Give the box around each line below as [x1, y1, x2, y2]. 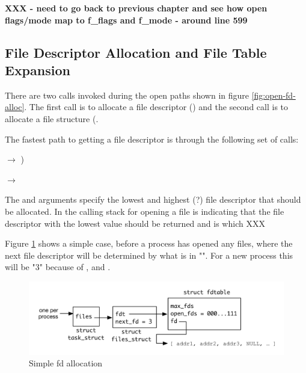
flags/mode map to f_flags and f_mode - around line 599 [5, 13, 248, 26]
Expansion [5, 60, 70, 79]
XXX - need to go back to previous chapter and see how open [5, 2, 268, 14]
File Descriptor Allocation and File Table [5, 43, 267, 61]
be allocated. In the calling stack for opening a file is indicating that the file [5, 205, 284, 217]
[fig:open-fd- [251, 88, 296, 101]
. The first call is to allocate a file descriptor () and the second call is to [24, 100, 289, 113]
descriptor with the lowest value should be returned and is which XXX [5, 217, 265, 229]
